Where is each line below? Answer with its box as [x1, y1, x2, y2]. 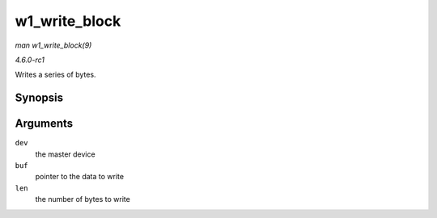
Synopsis [15, 91, 64, 105]
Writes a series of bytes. [15, 69, 96, 80]
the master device [35, 149, 96, 159]
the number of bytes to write [35, 195, 131, 204]
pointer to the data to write [35, 172, 125, 182]
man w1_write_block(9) [15, 40, 92, 50]
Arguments [15, 117, 74, 131]
